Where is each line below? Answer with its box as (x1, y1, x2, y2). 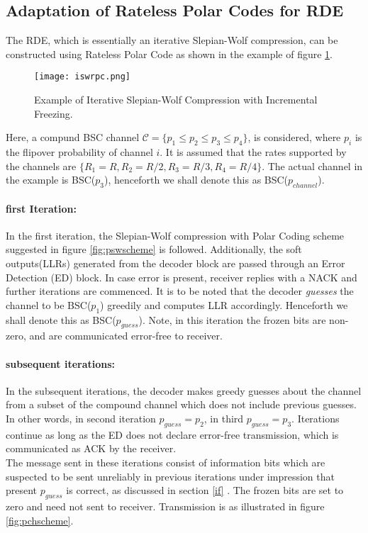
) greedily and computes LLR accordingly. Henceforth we (100, 297, 348, 312)
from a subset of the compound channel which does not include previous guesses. (6, 397, 357, 412)
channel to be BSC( (6, 297, 91, 312)
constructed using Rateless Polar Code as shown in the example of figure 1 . (6, 46, 333, 61)
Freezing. (34, 106, 73, 120)
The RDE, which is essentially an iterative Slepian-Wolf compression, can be (6, 33, 338, 47)
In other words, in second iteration (6, 410, 156, 425)
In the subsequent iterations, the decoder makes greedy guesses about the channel (6, 383, 362, 398)
